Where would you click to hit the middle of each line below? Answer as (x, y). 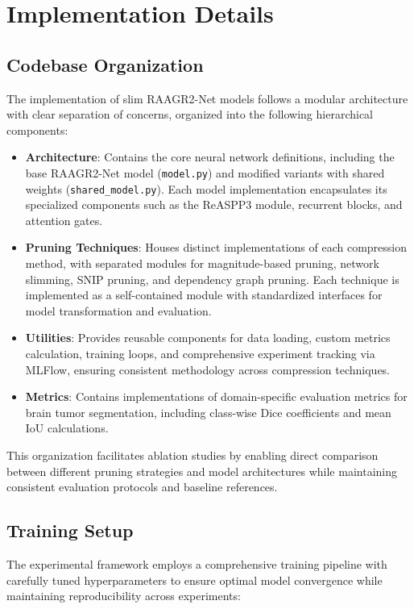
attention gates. (64, 220)
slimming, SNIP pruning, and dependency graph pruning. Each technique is (212, 279)
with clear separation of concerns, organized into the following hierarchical (190, 114)
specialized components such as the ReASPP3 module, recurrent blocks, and (214, 204)
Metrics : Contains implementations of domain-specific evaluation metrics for (216, 396)
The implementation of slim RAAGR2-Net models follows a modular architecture (207, 98)
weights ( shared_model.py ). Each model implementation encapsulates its (206, 188)
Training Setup (70, 530)
